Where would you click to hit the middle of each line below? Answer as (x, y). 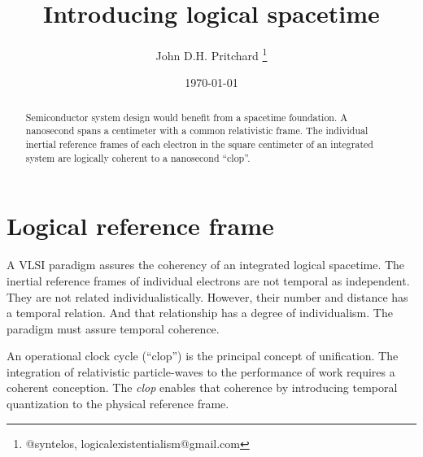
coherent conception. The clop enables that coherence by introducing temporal (202, 387)
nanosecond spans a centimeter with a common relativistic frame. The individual (197, 131)
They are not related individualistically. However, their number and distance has (207, 296)
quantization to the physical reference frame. (118, 404)
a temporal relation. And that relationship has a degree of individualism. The (200, 313)
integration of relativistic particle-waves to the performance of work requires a (201, 371)
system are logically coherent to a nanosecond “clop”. (138, 157)
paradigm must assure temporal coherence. (113, 328)
